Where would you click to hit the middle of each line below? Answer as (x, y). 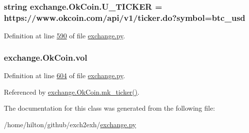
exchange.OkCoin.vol (46, 57)
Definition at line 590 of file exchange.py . (65, 36)
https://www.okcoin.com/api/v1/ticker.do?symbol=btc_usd (125, 17)
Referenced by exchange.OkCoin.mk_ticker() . (72, 91)
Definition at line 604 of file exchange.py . (65, 75)
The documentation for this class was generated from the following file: (109, 108)
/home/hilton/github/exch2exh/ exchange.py (70, 124)
